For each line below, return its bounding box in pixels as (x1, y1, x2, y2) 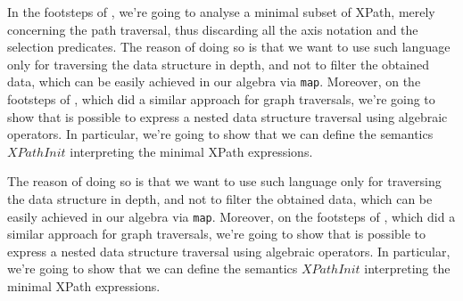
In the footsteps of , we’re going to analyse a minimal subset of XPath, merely (7, 3, 435, 20)
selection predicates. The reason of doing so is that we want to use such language (7, 37, 451, 56)
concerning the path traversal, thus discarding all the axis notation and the (7, 20, 418, 38)
